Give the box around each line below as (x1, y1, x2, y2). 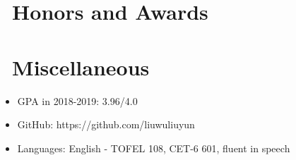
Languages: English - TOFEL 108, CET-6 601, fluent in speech (17, 140, 290, 155)
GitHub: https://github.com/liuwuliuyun (17, 117, 195, 132)
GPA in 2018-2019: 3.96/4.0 (17, 93, 138, 108)
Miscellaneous (12, 52, 150, 81)
